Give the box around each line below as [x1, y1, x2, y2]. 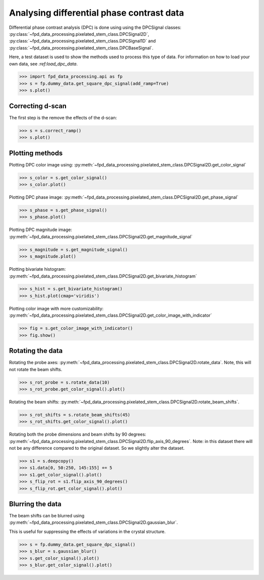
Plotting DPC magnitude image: [9, 227, 72, 232]
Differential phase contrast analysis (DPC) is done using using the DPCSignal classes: [9, 24, 182, 30]
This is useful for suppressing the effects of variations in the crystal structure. [9, 529, 166, 534]
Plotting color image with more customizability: [9, 305, 104, 311]
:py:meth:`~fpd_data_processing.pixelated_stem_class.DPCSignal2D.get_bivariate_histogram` [9, 273, 198, 279]
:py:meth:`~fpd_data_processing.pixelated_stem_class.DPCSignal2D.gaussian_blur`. [9, 519, 178, 526]
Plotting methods [9, 149, 63, 157]
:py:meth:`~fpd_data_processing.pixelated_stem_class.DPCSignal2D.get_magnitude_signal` [9, 233, 193, 239]
